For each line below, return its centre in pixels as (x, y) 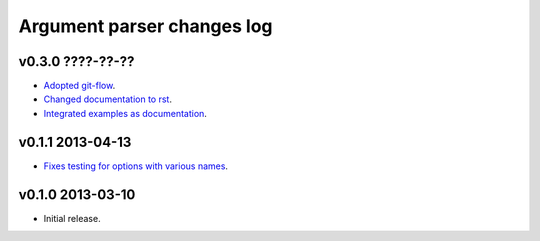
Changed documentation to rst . (107, 99)
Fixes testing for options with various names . (136, 166)
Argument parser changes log (145, 26)
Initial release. (72, 218)
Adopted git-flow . (79, 86)
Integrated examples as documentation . (125, 113)
